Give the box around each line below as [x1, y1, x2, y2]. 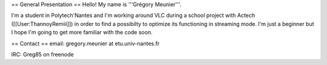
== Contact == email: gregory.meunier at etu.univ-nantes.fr [11, 40, 160, 47]
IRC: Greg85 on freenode [11, 51, 74, 58]
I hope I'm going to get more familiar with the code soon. [11, 29, 153, 36]
